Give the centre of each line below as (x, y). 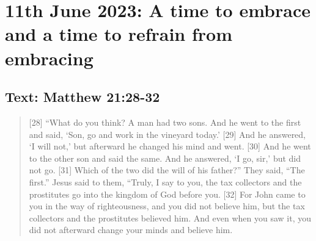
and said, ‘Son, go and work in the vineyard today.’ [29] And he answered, (167, 134)
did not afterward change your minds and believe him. (131, 230)
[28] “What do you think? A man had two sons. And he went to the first (165, 122)
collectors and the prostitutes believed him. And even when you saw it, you (170, 218)
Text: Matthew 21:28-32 (83, 97)
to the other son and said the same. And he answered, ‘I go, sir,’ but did (165, 158)
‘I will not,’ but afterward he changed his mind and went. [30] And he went (170, 146)
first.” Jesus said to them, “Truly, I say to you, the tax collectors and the (165, 182)
